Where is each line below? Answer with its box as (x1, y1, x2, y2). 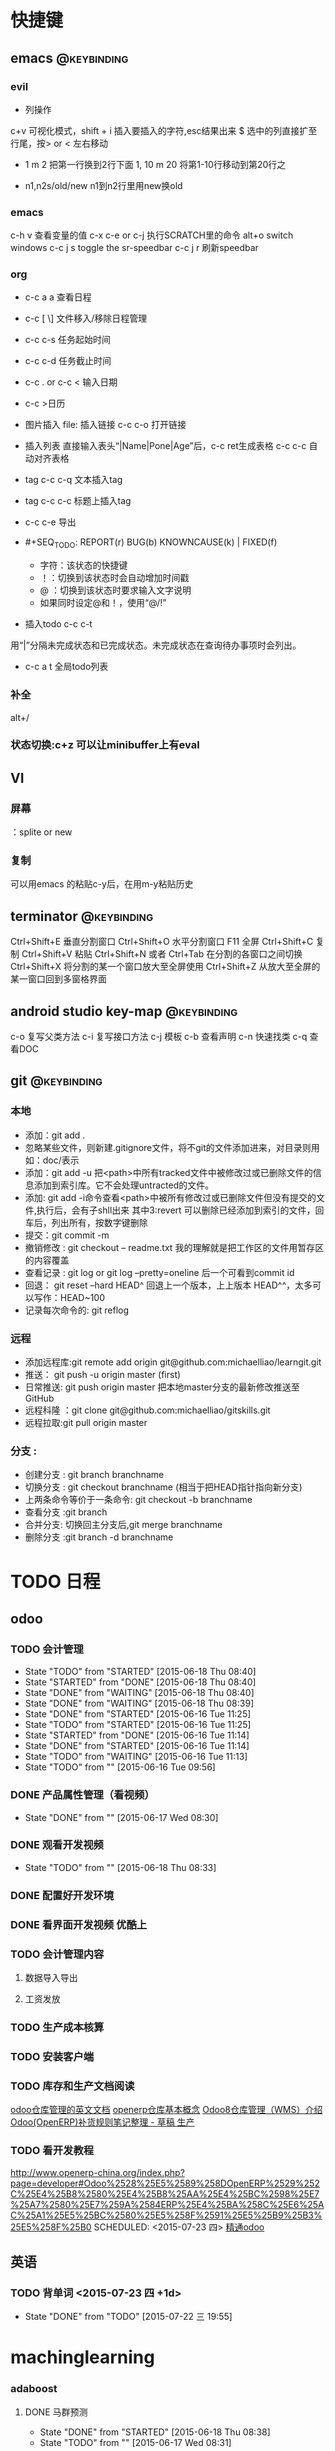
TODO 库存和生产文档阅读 (10, 2079, 135, 2093)
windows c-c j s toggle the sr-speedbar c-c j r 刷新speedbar (10, 242, 259, 254)
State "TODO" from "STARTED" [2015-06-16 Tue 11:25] (24, 1719, 252, 1731)
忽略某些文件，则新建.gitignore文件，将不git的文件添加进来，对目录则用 (24, 1141, 320, 1153)
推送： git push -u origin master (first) (24, 1369, 182, 1381)
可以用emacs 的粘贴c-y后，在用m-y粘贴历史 (10, 878, 194, 890)
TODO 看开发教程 (10, 2144, 95, 2158)
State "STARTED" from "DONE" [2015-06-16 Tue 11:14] (24, 1729, 250, 1741)
